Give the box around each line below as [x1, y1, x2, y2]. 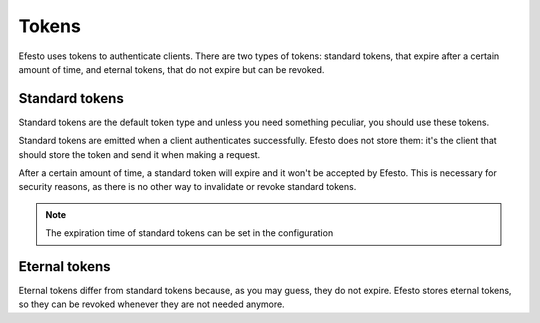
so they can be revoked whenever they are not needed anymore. [18, 298, 285, 310]
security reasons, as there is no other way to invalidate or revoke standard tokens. [18, 181, 357, 193]
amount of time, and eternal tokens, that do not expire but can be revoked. [18, 63, 325, 75]
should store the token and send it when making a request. [18, 148, 261, 160]
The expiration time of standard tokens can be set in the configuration [45, 227, 334, 239]
